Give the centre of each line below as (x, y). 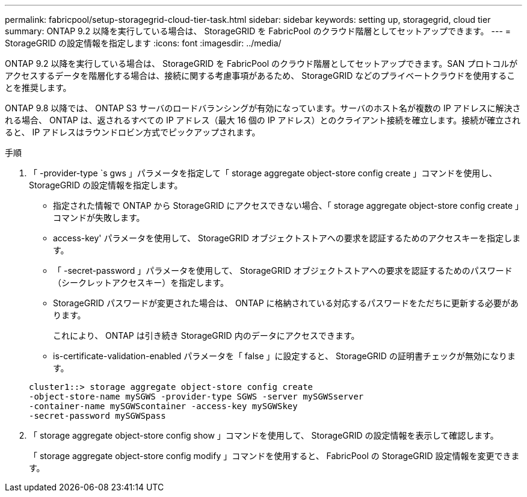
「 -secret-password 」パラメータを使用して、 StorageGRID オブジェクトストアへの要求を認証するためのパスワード (283, 270)
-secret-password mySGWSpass (97, 416)
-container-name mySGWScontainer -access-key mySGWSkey (163, 406)
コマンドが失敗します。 (99, 218)
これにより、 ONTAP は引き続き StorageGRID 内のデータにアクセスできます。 (206, 335)
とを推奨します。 (38, 88)
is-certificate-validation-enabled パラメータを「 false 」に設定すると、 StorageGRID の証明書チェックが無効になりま (284, 356)
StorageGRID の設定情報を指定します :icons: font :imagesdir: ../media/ (143, 43)
